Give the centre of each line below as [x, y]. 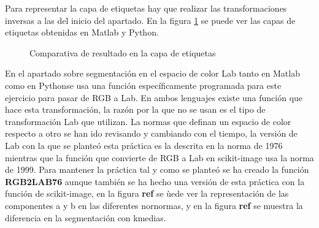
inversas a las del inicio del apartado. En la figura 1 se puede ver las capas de [150, 20]
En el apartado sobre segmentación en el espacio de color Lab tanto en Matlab [152, 73]
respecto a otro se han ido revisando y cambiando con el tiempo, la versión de [151, 133]
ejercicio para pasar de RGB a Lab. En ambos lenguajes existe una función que [154, 97]
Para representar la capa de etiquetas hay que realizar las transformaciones [146, 8]
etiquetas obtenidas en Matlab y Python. [82, 32]
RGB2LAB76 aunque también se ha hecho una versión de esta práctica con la [155, 181]
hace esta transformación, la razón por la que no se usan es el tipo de [135, 109]
